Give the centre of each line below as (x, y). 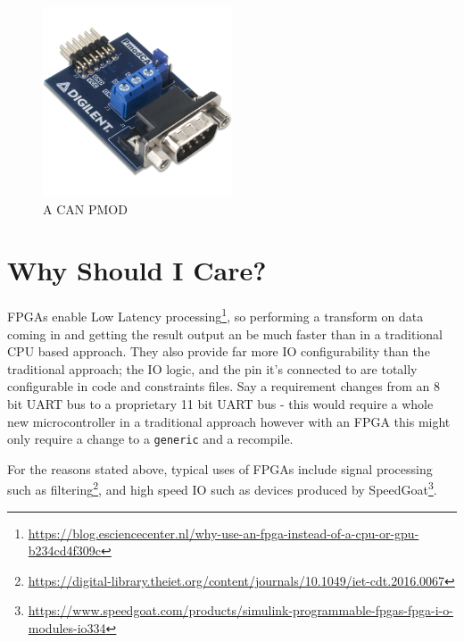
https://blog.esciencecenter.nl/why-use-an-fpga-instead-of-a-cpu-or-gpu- (224, 533)
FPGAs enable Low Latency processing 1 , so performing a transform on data (215, 315)
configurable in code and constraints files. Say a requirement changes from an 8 (224, 386)
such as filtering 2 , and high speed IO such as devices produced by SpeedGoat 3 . (222, 488)
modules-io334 (67, 628)
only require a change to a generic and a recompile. (150, 439)
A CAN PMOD (85, 208)
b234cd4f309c (65, 550)
